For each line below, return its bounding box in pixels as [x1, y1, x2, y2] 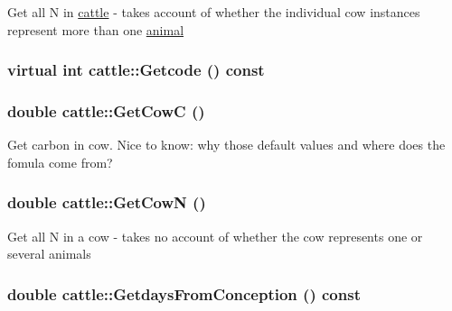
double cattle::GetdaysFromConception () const [7, 282, 361, 305]
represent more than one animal [7, 20, 184, 39]
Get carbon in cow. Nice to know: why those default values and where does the [7, 135, 446, 154]
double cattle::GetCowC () [7, 99, 205, 122]
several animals [7, 244, 91, 263]
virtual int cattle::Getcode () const [7, 59, 265, 81]
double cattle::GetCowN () [7, 191, 206, 214]
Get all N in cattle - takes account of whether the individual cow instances [7, 3, 420, 21]
